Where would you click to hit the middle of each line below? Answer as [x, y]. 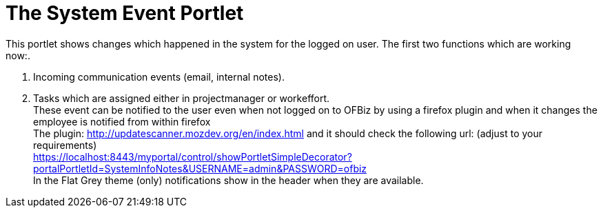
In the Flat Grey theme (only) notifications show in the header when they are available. [228, 180]
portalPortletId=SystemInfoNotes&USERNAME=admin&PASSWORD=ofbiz [200, 168]
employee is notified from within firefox [122, 121]
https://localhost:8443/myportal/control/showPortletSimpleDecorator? [193, 156]
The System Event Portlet [125, 13]
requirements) [65, 145]
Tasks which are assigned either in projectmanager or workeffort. [182, 98]
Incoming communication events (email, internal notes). [159, 77]
